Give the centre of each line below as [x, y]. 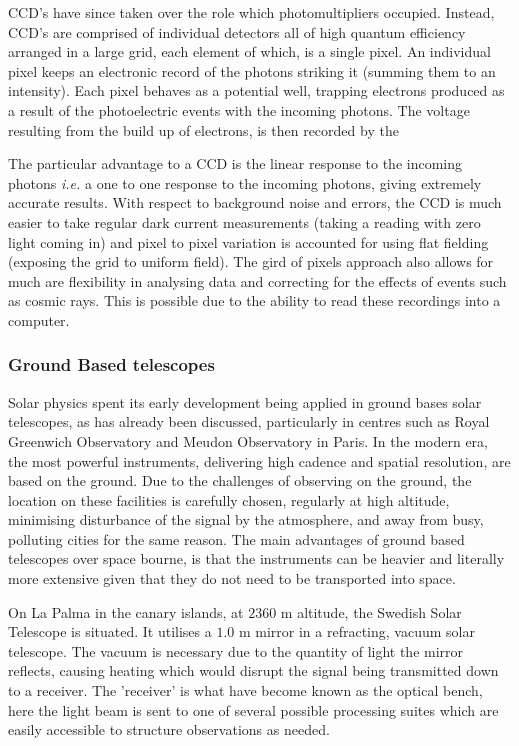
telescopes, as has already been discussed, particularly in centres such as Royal [249, 421]
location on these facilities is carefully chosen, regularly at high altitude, [229, 499]
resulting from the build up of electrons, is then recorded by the [203, 129]
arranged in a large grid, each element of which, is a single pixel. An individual [249, 51]
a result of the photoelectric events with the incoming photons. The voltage [239, 109]
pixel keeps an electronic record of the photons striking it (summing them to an [252, 70]
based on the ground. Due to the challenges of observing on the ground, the [240, 480]
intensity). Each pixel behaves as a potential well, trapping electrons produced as [256, 90]
